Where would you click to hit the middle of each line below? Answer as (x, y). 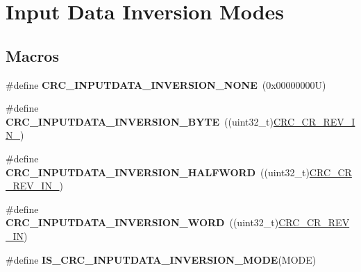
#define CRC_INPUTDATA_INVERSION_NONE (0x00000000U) (166, 84)
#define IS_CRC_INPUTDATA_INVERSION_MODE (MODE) (161, 259)
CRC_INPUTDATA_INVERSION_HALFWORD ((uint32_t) (158, 172)
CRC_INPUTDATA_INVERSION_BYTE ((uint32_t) (140, 121)
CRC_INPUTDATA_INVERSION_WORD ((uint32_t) (142, 222)
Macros (32, 55)
